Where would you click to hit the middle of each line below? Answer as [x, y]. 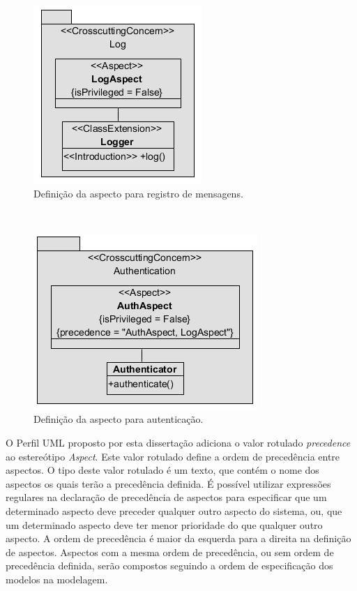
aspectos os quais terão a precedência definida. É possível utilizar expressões [168, 483]
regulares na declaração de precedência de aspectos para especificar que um [166, 497]
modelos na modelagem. [57, 579]
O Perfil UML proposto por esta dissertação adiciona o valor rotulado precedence [178, 442]
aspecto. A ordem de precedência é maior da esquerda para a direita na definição [178, 538]
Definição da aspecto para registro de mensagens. [138, 193]
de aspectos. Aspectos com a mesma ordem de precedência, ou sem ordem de [170, 552]
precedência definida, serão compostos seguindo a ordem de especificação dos [169, 566]
